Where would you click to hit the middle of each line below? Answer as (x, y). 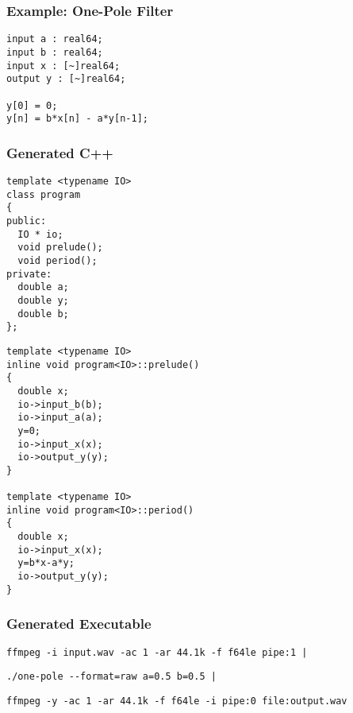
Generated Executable (79, 624)
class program (44, 194)
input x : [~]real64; (63, 66)
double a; (43, 287)
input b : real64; (55, 52)
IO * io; (40, 234)
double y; (43, 300)
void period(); (58, 260)
